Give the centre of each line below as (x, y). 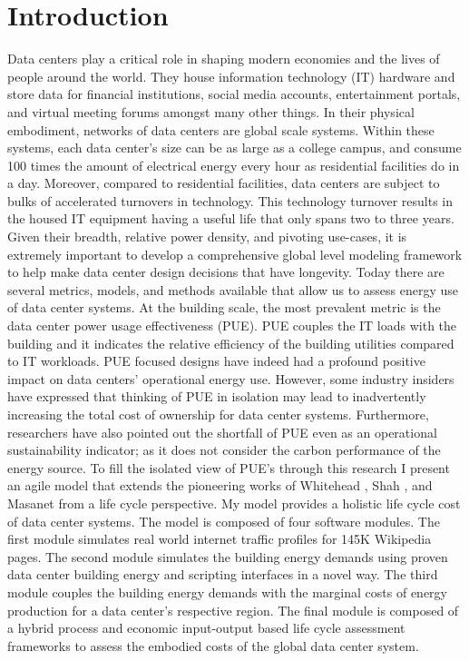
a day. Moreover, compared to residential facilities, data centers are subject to (224, 183)
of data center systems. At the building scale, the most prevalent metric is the (224, 307)
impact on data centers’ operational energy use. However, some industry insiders (231, 378)
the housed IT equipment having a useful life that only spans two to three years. (231, 218)
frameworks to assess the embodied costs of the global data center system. (213, 645)
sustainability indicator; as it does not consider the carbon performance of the (224, 450)
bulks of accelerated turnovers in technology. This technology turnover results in (230, 200)
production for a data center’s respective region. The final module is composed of (233, 610)
